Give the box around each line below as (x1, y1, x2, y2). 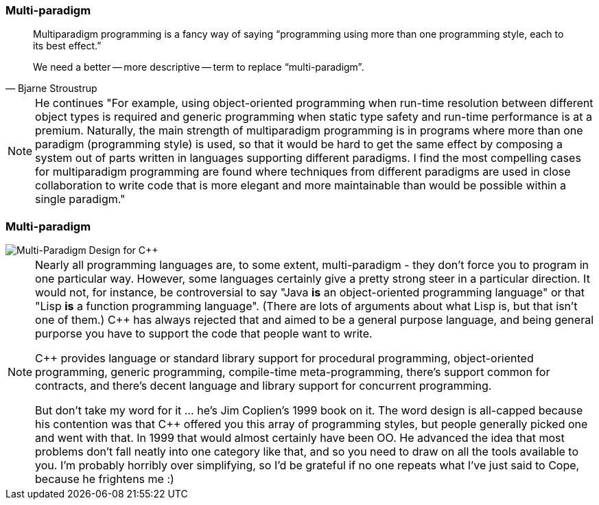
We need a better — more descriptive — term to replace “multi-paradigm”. (33, 61, 364, 73)
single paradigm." (35, 192, 126, 207)
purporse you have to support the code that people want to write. (35, 327, 373, 341)
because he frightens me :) (35, 472, 174, 486)
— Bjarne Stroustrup (5, 82, 97, 95)
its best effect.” (33, 40, 102, 52)
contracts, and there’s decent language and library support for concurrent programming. (35, 379, 492, 393)
